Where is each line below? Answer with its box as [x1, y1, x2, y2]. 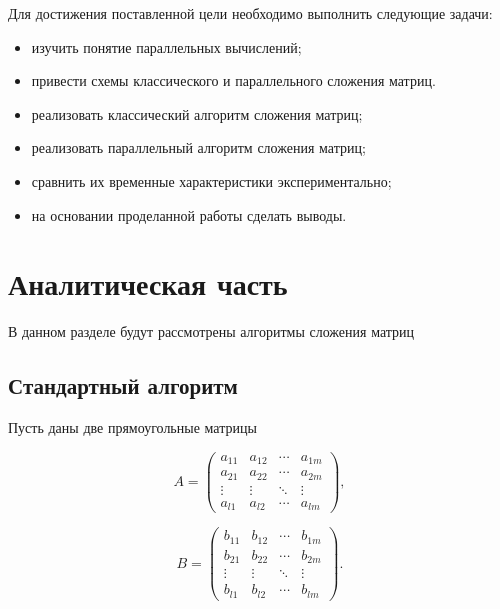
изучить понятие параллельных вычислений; [31, 36, 302, 57]
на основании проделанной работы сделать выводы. [31, 204, 347, 225]
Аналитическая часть [8, 263, 288, 304]
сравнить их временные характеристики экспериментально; [31, 170, 392, 191]
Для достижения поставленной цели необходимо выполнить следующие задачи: [8, 3, 493, 23]
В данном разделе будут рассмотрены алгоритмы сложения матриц [8, 321, 415, 342]
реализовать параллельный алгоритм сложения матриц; [31, 137, 366, 158]
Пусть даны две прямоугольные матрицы [8, 417, 257, 438]
